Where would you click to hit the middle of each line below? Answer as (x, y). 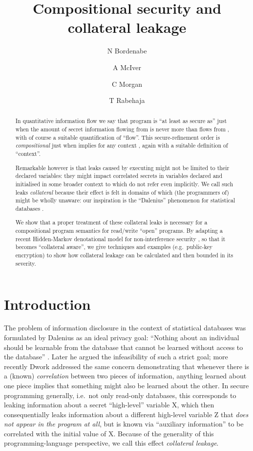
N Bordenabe (127, 51)
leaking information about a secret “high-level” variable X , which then (109, 405)
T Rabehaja (127, 100)
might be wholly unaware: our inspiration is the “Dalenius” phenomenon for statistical (125, 200)
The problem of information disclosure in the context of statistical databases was (125, 328)
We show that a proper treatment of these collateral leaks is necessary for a (111, 222)
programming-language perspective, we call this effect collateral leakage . (111, 443)
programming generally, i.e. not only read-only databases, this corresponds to (120, 395)
